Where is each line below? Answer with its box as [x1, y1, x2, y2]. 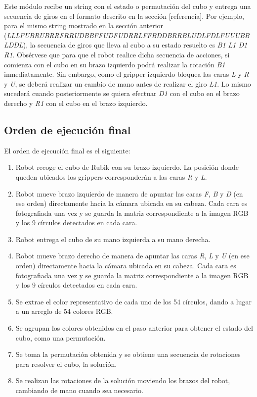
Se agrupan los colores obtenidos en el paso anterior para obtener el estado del [15, 323, 253, 333]
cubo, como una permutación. [15, 332, 106, 343]
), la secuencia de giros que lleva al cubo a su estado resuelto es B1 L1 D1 [23, 40, 248, 50]
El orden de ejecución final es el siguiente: [4, 145, 130, 155]
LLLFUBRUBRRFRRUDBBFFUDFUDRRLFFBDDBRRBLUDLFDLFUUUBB [6, 30, 250, 40]
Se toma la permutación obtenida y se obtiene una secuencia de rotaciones [15, 349, 241, 359]
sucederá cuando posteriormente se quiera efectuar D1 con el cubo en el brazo [4, 88, 240, 99]
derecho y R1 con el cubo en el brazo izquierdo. [4, 98, 148, 108]
